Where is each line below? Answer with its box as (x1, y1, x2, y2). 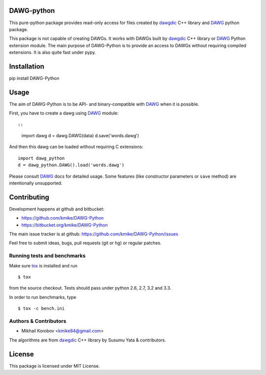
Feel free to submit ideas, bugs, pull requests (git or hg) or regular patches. (9, 240, 162, 246)
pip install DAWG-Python (9, 75, 60, 81)
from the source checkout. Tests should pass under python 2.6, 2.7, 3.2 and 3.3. (9, 285, 171, 291)
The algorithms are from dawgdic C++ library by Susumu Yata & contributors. (9, 337, 166, 343)
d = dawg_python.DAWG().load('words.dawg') (18, 162, 125, 168)
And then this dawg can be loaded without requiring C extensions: (9, 144, 143, 150)
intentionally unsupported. (9, 180, 63, 186)
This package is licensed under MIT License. (9, 363, 100, 369)
